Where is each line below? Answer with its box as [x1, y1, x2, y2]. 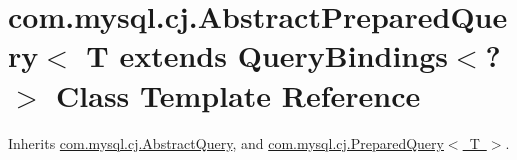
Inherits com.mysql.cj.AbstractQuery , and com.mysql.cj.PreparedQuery [8, 132, 444, 153]
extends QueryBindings [119, 35, 449, 76]
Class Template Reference [56, 74, 421, 115]
